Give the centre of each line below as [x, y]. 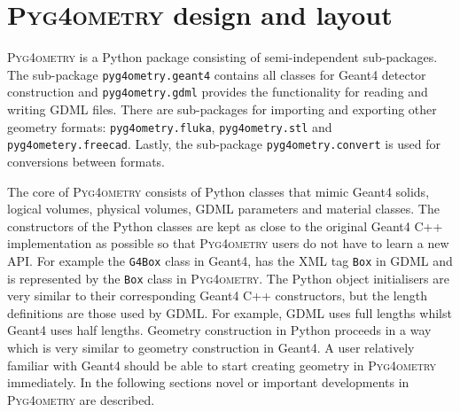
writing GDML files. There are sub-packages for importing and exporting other [222, 109]
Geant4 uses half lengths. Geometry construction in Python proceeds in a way [219, 330]
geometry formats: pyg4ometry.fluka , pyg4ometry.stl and [170, 126]
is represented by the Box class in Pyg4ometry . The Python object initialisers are [228, 278]
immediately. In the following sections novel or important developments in [208, 382]
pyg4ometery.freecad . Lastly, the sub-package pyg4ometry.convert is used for [224, 144]
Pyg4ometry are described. [81, 399]
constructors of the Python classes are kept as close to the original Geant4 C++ [225, 225]
